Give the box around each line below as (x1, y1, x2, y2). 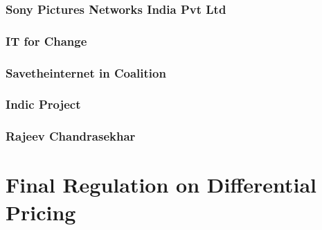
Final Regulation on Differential (6, 170, 317, 199)
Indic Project (6, 96, 81, 113)
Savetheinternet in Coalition (6, 64, 166, 81)
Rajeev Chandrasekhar (6, 127, 136, 145)
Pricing (6, 197, 76, 226)
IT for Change (6, 32, 87, 49)
